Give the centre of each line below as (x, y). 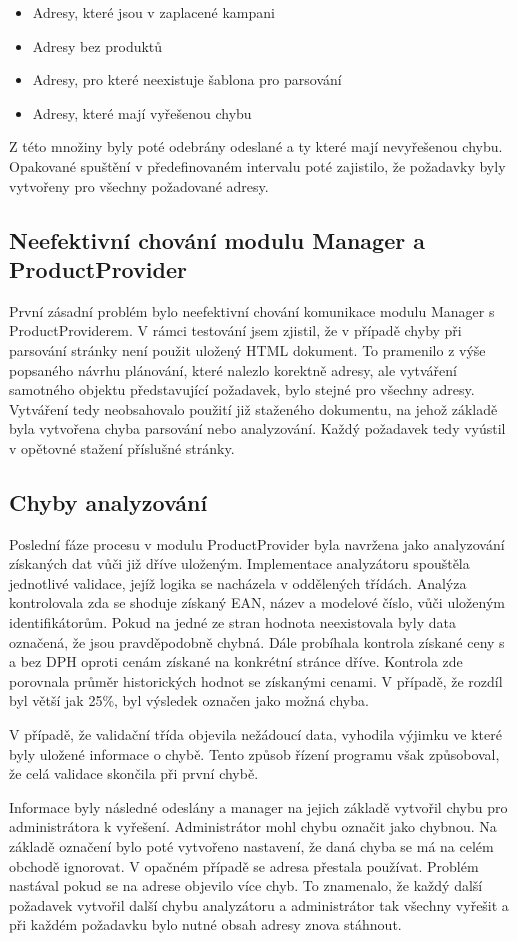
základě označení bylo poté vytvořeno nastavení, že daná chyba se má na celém (251, 846)
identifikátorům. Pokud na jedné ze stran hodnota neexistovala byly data (232, 622)
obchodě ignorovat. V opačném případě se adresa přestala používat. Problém (244, 865)
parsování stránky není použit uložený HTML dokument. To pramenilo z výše (247, 349)
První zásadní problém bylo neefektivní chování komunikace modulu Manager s (252, 310)
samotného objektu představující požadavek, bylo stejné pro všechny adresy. (242, 389)
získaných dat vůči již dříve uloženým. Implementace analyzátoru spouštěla (239, 563)
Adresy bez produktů (97, 45)
